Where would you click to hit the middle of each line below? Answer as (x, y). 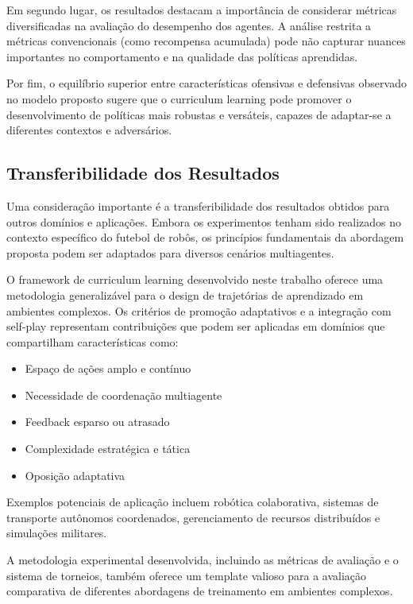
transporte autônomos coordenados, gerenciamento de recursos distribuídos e (193, 517)
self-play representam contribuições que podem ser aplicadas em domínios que (196, 326)
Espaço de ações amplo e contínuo (108, 368)
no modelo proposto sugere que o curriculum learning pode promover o (179, 98)
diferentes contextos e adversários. (89, 130)
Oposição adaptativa (75, 475)
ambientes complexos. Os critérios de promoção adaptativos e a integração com (199, 310)
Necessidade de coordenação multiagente (124, 395)
